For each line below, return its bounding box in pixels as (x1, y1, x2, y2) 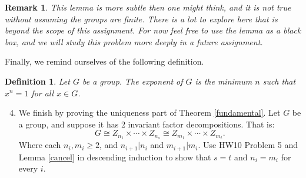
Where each (18, 139, 61, 151)
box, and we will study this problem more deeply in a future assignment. (5, 35, 263, 48)
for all (31, 86, 54, 99)
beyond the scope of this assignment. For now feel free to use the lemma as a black (5, 24, 301, 36)
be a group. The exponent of (82, 75, 183, 87)
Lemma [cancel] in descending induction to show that (18, 150, 211, 163)
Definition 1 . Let (5, 75, 70, 87)
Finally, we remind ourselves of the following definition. (5, 55, 204, 68)
